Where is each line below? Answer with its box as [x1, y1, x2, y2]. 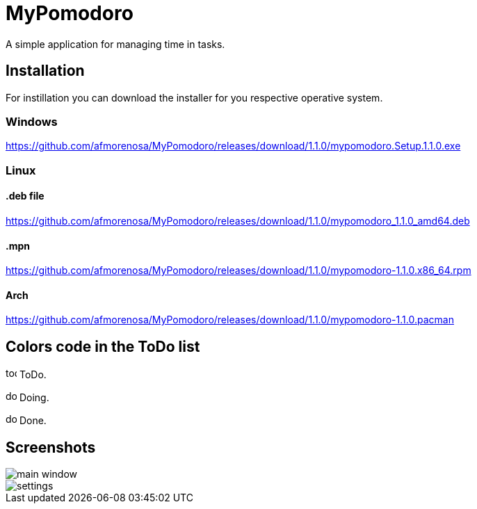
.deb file [6, 190, 45, 202]
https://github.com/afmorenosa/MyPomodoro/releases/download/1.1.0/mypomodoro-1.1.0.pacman [6, 314, 454, 326]
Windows [6, 114, 58, 129]
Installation [6, 62, 85, 80]
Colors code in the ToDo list [6, 337, 200, 355]
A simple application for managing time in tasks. [6, 38, 225, 50]
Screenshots [6, 438, 96, 456]
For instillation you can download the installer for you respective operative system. [6, 91, 383, 104]
